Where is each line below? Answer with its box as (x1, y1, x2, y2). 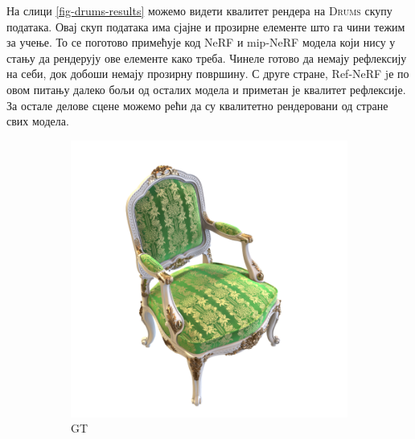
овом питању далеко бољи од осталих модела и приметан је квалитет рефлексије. (6, 80, 406, 97)
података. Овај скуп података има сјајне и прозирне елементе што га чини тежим (6, 18, 405, 35)
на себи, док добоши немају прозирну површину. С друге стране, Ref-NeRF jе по (6, 65, 409, 82)
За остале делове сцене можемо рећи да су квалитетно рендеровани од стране (6, 96, 388, 113)
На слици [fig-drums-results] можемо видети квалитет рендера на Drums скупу (6, 2, 392, 18)
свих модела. (6, 113, 69, 129)
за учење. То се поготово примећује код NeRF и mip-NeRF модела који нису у (6, 34, 396, 51)
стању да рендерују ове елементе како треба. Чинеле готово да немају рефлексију (6, 49, 407, 66)
